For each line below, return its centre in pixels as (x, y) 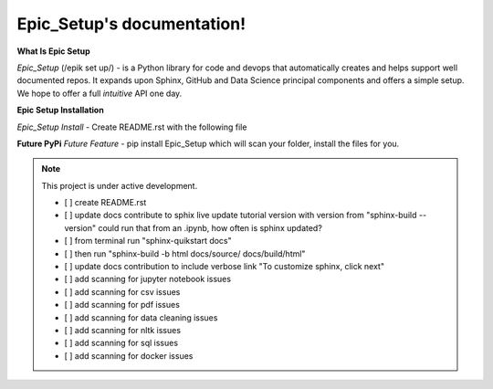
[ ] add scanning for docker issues (129, 355)
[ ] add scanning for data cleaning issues (141, 317)
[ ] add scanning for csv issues (122, 291)
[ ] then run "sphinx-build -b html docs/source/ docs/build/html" (185, 253)
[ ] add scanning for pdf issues (122, 305)
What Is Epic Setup (53, 51)
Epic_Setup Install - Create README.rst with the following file (132, 127)
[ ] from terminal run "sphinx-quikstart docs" (148, 241)
